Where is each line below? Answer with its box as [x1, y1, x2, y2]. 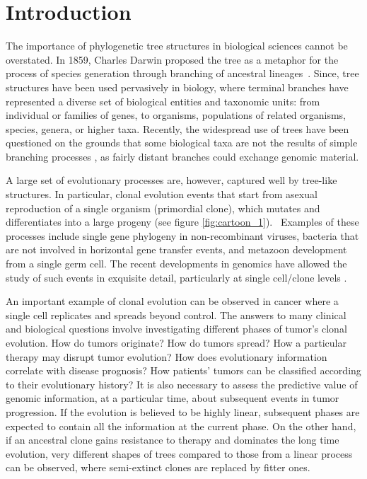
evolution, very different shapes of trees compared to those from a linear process [6, 446, 353, 461]
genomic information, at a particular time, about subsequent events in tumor [6, 391, 339, 405]
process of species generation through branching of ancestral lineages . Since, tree [6, 66, 359, 81]
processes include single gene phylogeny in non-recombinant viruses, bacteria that [6, 228, 359, 243]
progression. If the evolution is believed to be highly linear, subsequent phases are [6, 404, 360, 419]
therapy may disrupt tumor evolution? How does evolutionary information [6, 349, 327, 364]
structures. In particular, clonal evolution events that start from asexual [6, 187, 318, 202]
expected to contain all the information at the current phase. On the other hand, [6, 418, 356, 433]
